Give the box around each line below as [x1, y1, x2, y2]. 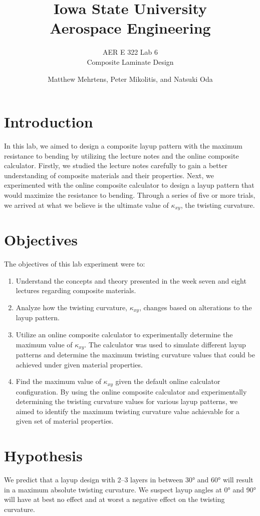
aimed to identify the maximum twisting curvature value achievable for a [16, 406, 240, 416]
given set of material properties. [16, 416, 114, 426]
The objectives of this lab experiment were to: [4, 259, 145, 269]
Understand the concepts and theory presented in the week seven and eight [16, 275, 246, 286]
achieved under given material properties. [16, 359, 143, 369]
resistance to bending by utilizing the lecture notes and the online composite [4, 150, 239, 161]
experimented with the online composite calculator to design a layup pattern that [4, 180, 254, 190]
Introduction [4, 111, 93, 132]
